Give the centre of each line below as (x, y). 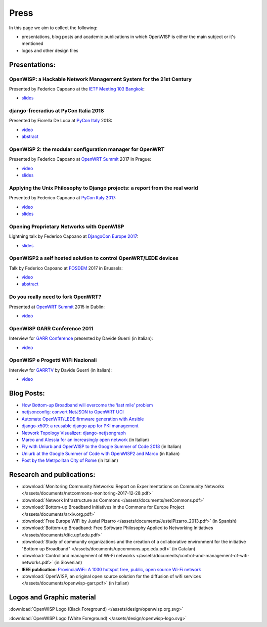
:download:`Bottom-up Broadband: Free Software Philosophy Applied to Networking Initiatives (117, 528)
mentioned (33, 44)
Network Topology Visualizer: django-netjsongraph (74, 433)
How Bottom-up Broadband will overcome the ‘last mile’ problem (87, 405)
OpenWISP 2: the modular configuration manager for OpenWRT (87, 149)
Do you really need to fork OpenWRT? (55, 297)
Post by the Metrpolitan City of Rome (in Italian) (70, 460)
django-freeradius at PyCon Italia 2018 (57, 111)
